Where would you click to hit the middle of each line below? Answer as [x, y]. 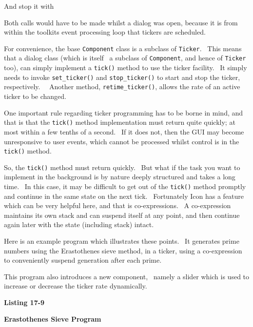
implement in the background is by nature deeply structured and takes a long [120, 177]
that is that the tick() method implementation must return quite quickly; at [120, 122]
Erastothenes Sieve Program [53, 318]
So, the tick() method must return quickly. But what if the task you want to [122, 167]
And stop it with [29, 6]
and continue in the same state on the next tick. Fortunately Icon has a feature [124, 196]
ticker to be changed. [35, 96]
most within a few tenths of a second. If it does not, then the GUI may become [124, 131]
